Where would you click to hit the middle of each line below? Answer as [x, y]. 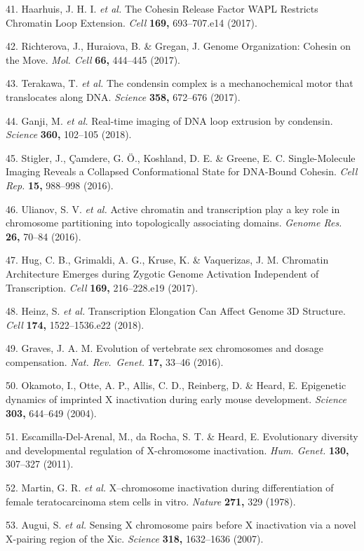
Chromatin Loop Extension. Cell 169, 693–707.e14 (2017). [132, 22]
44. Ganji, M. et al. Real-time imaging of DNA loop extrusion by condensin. [169, 120]
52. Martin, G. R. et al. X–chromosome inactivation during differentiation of [170, 488]
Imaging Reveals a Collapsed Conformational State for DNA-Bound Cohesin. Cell [182, 171]
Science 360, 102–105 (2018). [69, 134]
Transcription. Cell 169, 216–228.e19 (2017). [102, 287]
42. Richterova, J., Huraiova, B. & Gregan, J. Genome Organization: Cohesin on [178, 46]
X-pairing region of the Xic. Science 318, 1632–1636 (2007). [135, 538]
